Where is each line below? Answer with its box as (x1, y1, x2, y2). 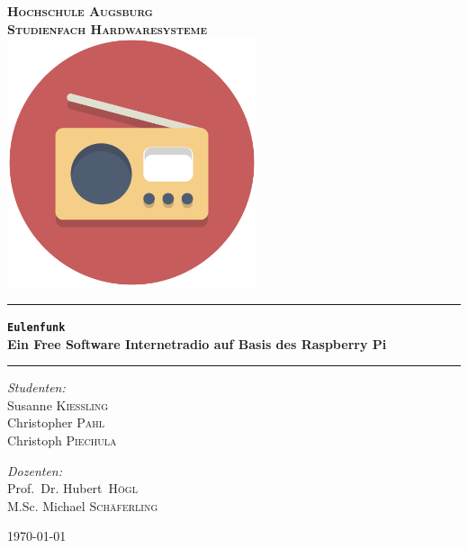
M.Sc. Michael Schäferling (7, 496, 158, 515)
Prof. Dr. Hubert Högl (7, 479, 138, 498)
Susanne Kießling (7, 395, 109, 414)
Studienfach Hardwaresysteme (7, 19, 207, 38)
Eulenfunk (7, 320, 66, 334)
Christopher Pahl (7, 413, 104, 432)
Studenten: (7, 378, 66, 397)
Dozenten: (7, 461, 63, 480)
